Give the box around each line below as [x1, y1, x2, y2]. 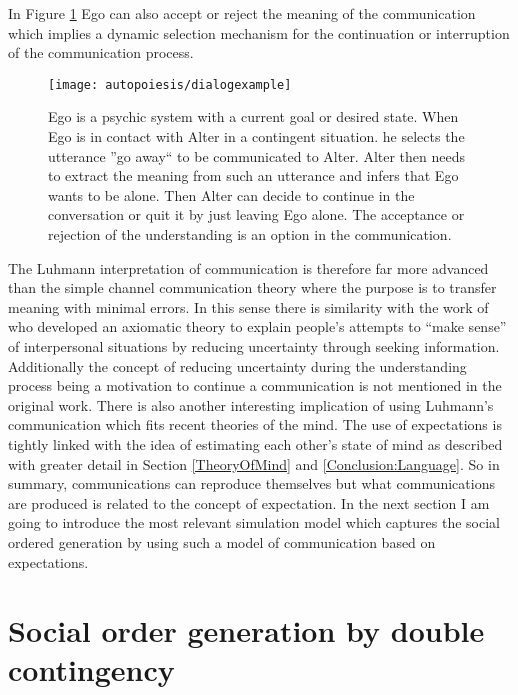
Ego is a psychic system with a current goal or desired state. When [48, 106, 459, 127]
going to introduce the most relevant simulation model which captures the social [8, 512, 500, 533]
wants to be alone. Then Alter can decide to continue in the [48, 184, 415, 205]
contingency [8, 649, 175, 690]
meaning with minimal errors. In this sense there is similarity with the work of [8, 296, 489, 317]
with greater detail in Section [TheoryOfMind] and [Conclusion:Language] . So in [8, 453, 500, 474]
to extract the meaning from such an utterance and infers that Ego [48, 165, 459, 186]
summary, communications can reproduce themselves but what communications [8, 473, 495, 494]
